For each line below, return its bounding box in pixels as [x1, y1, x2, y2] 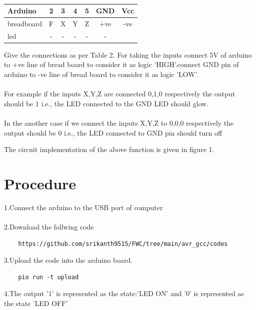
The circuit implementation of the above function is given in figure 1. [4, 144, 214, 155]
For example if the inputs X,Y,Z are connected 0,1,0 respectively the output [4, 88, 235, 99]
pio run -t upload [18, 273, 79, 281]
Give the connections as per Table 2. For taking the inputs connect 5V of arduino [4, 49, 252, 60]
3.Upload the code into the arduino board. [4, 255, 133, 265]
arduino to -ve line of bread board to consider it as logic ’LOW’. [4, 69, 198, 79]
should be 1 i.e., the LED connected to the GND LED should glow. [4, 98, 209, 108]
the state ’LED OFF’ [4, 298, 68, 308]
